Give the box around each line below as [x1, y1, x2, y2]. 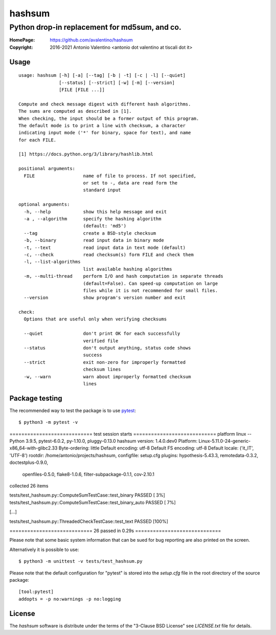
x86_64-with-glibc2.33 [9, 445, 58, 451]
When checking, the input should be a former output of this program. [18, 115, 199, 121]
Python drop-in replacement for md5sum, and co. [9, 23, 181, 32]
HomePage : [9, 37, 35, 43]
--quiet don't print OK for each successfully [24, 331, 180, 337]
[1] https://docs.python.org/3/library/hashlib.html [18, 151, 153, 157]
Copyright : [9, 44, 33, 50]
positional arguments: [18, 166, 76, 172]
